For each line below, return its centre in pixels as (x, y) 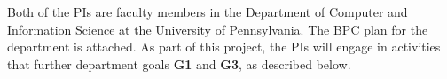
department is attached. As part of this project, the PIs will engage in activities (224, 47)
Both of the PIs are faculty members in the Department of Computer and (208, 12)
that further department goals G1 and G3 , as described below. (179, 63)
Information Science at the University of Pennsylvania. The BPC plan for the (218, 29)
